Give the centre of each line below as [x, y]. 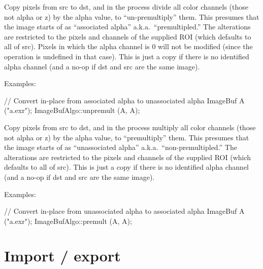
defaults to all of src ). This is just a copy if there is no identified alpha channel [127, 167]
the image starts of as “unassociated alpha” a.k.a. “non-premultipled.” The [121, 147]
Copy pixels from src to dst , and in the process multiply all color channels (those [130, 127]
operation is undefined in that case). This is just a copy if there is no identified [127, 56]
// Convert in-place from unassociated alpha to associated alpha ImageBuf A [124, 211]
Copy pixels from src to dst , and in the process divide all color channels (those [126, 7]
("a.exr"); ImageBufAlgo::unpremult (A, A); [72, 110]
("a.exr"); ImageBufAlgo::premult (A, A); [68, 221]
